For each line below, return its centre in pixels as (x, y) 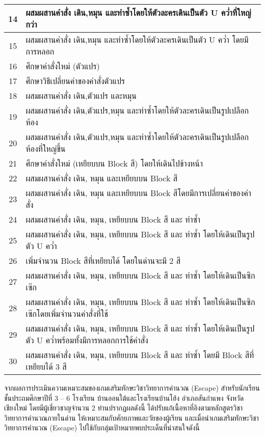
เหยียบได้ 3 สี (46, 366)
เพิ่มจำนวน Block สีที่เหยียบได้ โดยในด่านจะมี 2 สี (103, 261)
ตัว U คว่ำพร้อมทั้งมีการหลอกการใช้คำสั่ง (87, 340)
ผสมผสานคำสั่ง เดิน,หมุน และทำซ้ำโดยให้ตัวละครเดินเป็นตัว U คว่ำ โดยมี (137, 39)
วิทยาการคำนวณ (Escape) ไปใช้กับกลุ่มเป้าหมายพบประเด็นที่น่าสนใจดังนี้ (102, 428)
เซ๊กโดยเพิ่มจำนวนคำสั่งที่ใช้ (67, 313)
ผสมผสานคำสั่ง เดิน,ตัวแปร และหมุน (81, 95)
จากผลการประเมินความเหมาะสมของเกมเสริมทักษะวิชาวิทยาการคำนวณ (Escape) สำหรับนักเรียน (132, 388)
